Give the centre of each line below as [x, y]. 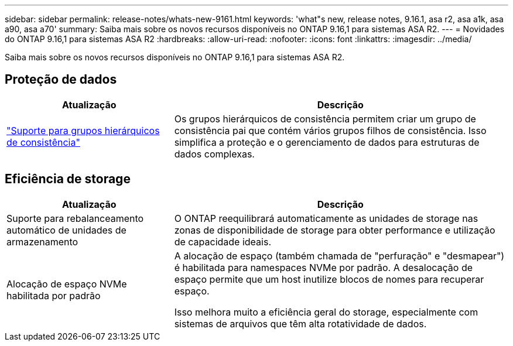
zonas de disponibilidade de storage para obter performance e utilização [335, 230]
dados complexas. [214, 154]
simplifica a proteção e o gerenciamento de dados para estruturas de [327, 142]
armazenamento [42, 241]
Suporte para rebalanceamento [75, 218]
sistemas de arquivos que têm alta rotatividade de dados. [300, 323]
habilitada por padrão [54, 295]
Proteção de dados [61, 80]
